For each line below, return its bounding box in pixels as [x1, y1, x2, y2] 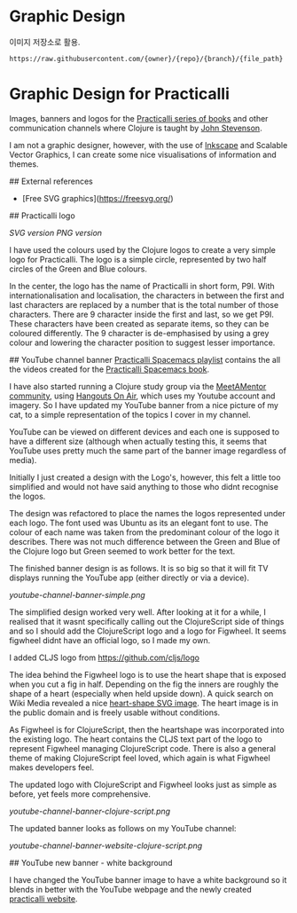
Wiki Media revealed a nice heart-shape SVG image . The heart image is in [9, 697, 279, 708]
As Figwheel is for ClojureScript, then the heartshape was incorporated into [9, 724, 285, 735]
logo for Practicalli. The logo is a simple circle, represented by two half [9, 254, 267, 264]
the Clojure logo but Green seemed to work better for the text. [9, 546, 236, 556]
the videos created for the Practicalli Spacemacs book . [9, 364, 210, 374]
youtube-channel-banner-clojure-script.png [9, 806, 171, 816]
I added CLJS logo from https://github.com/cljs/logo [9, 652, 199, 663]
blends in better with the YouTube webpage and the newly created [9, 884, 253, 894]
